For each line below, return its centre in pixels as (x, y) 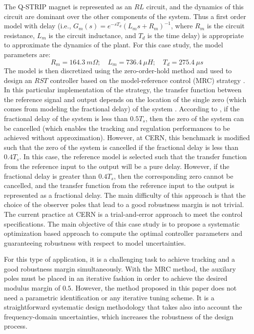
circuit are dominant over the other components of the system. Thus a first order (125, 16)
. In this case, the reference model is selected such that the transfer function (133, 157)
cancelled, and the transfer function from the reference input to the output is (119, 185)
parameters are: (27, 54)
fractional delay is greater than (50, 176)
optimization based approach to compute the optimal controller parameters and (123, 233)
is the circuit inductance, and (92, 35)
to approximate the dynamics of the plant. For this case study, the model (114, 45)
